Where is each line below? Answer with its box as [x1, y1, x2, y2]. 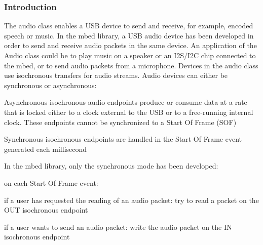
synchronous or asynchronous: [4, 79, 97, 90]
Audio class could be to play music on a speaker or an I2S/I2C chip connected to [4, 50, 256, 60]
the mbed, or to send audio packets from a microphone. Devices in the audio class [4, 60, 258, 70]
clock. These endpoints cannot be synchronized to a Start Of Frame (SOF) [4, 116, 237, 127]
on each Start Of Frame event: [4, 177, 98, 188]
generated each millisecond [4, 143, 87, 154]
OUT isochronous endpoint [4, 205, 88, 215]
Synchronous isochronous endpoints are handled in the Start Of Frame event [4, 134, 242, 144]
